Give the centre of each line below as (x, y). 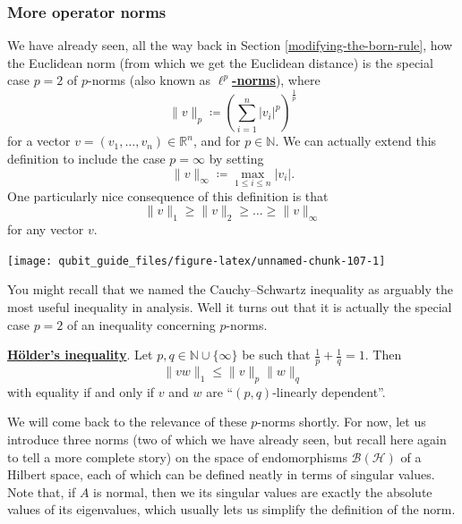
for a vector (39, 141)
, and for (217, 141)
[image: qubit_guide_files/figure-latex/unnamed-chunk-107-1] (197, 261)
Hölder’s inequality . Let (80, 355)
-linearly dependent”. (329, 391)
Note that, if (42, 491)
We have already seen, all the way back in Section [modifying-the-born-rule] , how (230, 45)
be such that (276, 355)
